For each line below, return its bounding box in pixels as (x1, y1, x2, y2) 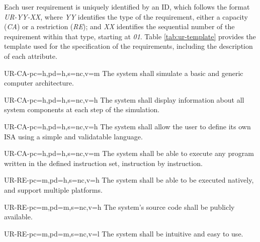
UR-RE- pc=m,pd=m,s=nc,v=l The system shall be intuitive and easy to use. (4, 228, 243, 238)
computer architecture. (4, 77, 74, 88)
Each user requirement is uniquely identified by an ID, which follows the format (4, 2, 250, 12)
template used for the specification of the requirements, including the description (4, 41, 253, 51)
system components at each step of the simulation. (4, 104, 160, 115)
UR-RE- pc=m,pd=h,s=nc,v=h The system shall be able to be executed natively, (4, 175, 254, 185)
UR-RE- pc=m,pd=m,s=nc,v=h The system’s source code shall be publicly (4, 201, 235, 212)
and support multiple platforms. (4, 184, 103, 195)
